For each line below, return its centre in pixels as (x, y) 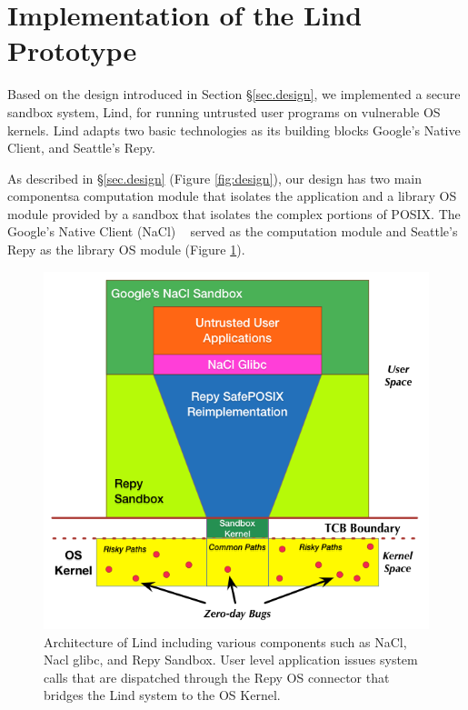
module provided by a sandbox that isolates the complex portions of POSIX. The (234, 213)
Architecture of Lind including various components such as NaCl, (225, 641)
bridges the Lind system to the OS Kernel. (162, 695)
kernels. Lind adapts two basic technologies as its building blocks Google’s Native (234, 130)
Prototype (72, 50)
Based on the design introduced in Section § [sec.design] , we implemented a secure (234, 94)
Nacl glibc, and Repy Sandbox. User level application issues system (231, 660)
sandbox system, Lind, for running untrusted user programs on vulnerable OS (224, 111)
